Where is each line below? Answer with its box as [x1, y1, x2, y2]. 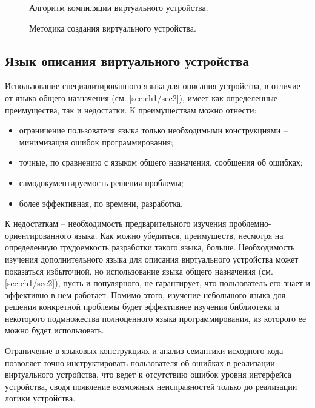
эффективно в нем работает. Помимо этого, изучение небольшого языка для [5, 288, 285, 301]
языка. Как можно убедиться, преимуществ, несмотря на [74, 229, 283, 241]
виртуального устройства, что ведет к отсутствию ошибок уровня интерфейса [5, 368, 291, 381]
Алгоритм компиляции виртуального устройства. [29, 1, 208, 13]
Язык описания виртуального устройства [5, 51, 249, 70]
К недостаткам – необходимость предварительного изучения [5, 217, 227, 230]
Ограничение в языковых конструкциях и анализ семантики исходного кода [5, 344, 283, 357]
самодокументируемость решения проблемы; [19, 176, 184, 189]
